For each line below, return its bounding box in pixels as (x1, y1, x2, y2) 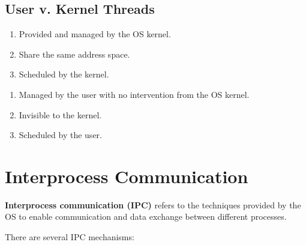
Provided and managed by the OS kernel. (19, 28, 171, 40)
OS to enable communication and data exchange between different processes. (5, 210, 287, 223)
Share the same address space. (19, 47, 130, 60)
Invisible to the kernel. (19, 108, 102, 121)
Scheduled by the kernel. (19, 68, 109, 80)
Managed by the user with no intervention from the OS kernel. (19, 88, 250, 100)
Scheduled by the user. (19, 129, 102, 141)
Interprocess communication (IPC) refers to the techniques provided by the (5, 198, 301, 211)
